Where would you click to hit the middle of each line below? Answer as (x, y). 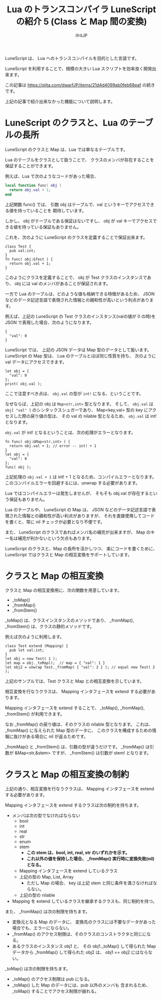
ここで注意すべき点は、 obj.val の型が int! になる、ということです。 (74, 393)
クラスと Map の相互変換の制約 (67, 775)
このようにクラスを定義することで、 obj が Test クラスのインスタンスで (76, 277)
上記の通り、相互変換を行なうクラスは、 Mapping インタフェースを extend (80, 789)
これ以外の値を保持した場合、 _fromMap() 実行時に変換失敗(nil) (90, 859)
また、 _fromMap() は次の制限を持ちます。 (48, 911)
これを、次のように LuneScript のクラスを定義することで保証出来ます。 (76, 237)
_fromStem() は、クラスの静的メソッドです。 (50, 626)
